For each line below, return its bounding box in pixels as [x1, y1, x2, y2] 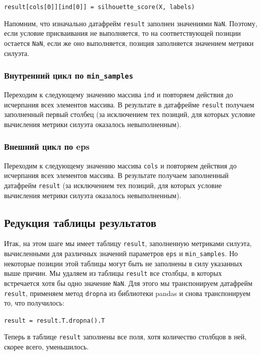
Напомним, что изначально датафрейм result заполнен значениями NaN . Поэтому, [4, 18, 257, 28]
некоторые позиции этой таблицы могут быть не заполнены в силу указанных [4, 258, 243, 268]
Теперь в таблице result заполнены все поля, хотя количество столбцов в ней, [4, 331, 247, 342]
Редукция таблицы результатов [4, 214, 156, 230]
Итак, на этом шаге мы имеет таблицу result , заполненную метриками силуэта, [4, 238, 252, 249]
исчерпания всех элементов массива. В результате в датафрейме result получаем [4, 99, 254, 109]
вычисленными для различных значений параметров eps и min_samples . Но [4, 248, 238, 259]
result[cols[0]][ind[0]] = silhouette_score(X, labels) [4, 4, 195, 11]
